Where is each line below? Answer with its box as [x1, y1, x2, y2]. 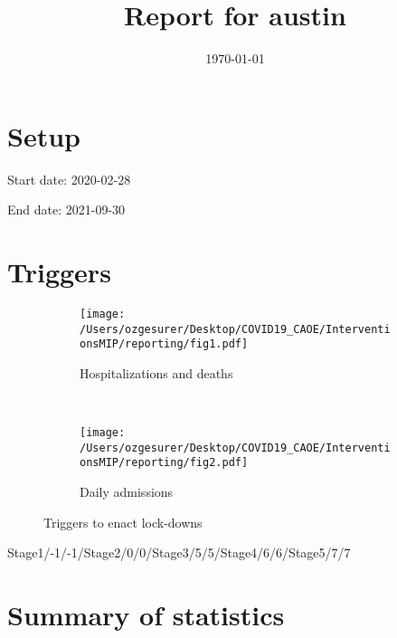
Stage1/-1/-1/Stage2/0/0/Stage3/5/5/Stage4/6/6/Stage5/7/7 [7, 543, 351, 562]
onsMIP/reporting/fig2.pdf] [80, 456, 249, 470]
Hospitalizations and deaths [80, 363, 233, 382]
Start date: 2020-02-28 [7, 169, 131, 188]
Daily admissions [80, 482, 174, 501]
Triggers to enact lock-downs [43, 512, 203, 531]
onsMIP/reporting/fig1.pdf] [80, 338, 249, 351]
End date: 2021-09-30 [7, 200, 126, 219]
